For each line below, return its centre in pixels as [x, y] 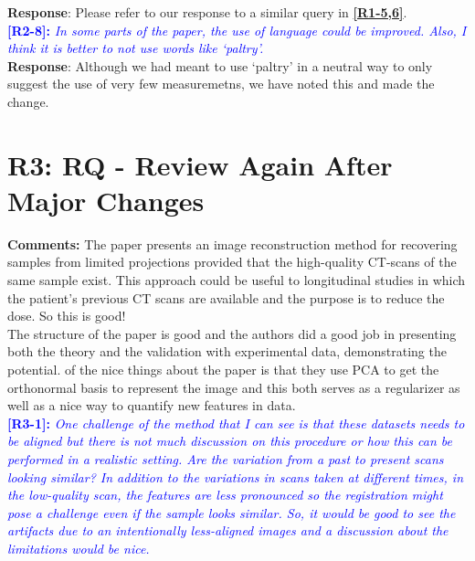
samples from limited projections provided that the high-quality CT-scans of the [232, 262]
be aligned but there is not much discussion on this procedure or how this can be [230, 441]
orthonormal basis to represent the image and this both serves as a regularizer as [234, 387]
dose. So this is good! [67, 316]
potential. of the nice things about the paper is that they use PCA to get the [223, 370]
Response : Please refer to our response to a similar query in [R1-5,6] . [207, 12]
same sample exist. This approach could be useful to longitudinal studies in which [237, 280]
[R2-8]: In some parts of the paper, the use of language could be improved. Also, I [237, 30]
